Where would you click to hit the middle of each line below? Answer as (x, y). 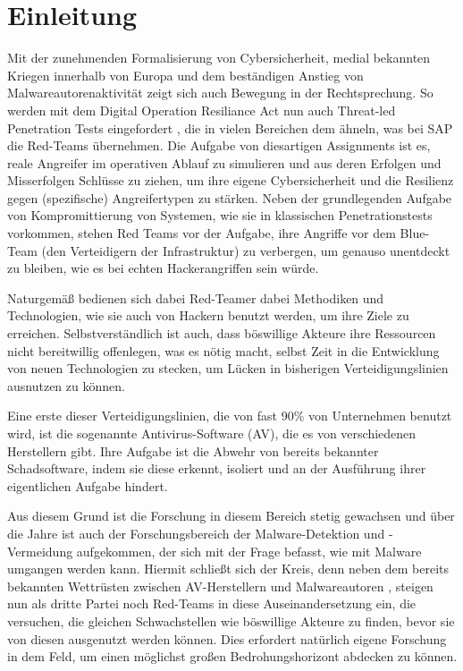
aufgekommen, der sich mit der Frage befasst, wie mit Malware (249, 551)
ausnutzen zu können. (66, 385)
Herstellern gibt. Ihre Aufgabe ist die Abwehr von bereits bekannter (193, 450)
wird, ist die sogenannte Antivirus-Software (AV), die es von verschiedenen (212, 433)
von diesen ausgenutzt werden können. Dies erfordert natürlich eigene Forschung (227, 638)
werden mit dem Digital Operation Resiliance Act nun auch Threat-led (202, 110)
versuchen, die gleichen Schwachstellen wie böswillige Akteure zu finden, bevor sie (231, 620)
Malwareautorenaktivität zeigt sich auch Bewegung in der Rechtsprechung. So (220, 93)
